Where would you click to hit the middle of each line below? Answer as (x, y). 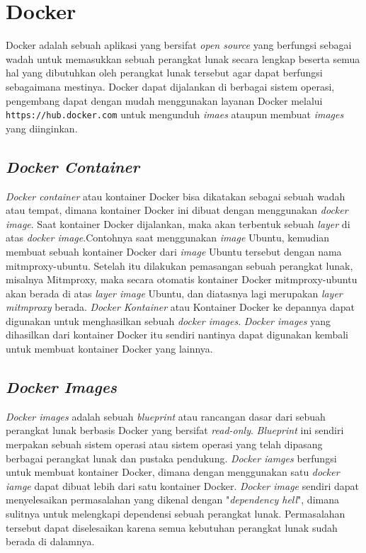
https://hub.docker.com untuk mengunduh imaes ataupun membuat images (175, 114)
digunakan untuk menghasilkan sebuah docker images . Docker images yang (168, 320)
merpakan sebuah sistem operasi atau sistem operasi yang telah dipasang (164, 444)
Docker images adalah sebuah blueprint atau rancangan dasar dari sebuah (166, 416)
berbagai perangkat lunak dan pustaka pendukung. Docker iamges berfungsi (171, 458)
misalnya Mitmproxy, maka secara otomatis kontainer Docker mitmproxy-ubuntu (182, 279)
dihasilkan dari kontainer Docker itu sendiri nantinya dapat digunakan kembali (177, 335)
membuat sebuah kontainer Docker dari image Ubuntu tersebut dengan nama (174, 251)
